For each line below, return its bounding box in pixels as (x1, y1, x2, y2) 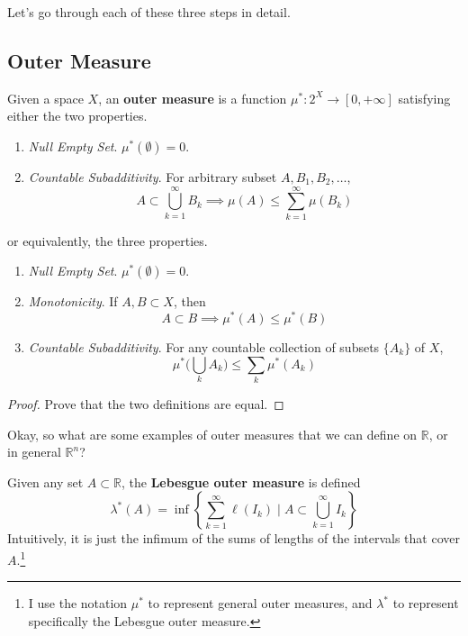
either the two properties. (7, 106, 148, 125)
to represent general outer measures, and (148, 594, 373, 613)
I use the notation (28, 594, 128, 613)
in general (7, 442, 61, 461)
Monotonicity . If (28, 292, 118, 311)
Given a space (7, 88, 84, 107)
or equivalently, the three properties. (7, 231, 208, 250)
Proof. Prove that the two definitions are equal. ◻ (7, 394, 284, 413)
